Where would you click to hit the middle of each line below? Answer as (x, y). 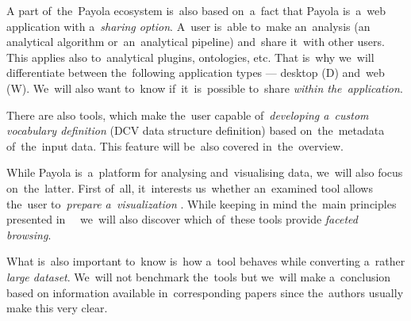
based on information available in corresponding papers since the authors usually (205, 292)
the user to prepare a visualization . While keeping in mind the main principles (202, 203)
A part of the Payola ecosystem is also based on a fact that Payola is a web (196, 10)
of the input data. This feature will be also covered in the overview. (175, 145)
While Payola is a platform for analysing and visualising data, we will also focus (205, 172)
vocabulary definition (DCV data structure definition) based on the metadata (196, 130)
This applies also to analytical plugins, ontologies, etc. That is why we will (190, 57)
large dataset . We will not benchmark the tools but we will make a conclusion (199, 276)
